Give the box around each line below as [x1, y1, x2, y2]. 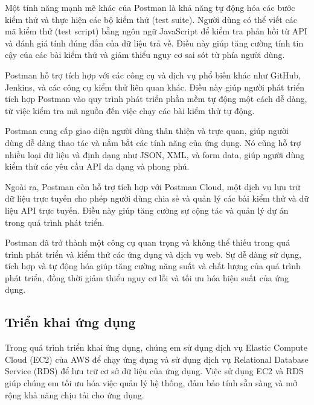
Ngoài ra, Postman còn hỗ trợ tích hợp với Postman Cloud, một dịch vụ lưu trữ [5, 180, 301, 193]
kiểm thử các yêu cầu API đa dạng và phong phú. [5, 160, 190, 173]
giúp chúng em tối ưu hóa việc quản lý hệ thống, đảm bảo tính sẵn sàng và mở [5, 377, 297, 389]
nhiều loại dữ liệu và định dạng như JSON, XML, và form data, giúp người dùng [5, 148, 304, 161]
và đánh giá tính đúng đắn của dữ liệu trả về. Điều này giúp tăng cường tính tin [5, 36, 304, 49]
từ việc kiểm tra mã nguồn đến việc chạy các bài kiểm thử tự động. [5, 104, 255, 116]
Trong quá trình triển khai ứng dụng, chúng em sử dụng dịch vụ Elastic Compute [5, 341, 308, 354]
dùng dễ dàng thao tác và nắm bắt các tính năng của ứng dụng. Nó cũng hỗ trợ [5, 136, 301, 148]
